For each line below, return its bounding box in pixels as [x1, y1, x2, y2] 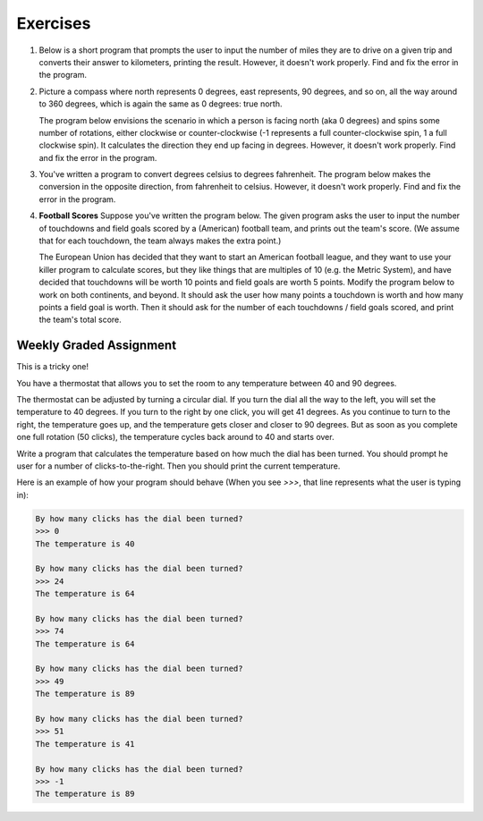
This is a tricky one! [16, 361, 89, 372]
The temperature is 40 [35, 538, 135, 549]
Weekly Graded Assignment [16, 338, 177, 353]
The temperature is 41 [35, 739, 135, 749]
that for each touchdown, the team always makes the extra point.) [38, 235, 282, 246]
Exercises [16, 13, 91, 33]
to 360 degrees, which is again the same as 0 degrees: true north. [38, 98, 283, 109]
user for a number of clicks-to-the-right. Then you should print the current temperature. [16, 461, 341, 471]
